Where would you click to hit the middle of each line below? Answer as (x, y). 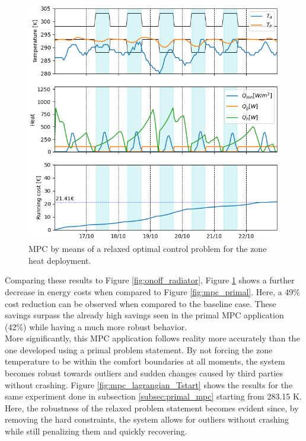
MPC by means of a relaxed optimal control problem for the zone (148, 249)
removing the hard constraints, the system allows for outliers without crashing (147, 419)
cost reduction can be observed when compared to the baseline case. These (141, 303)
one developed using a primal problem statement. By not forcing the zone (139, 349)
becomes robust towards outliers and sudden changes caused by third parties (144, 373)
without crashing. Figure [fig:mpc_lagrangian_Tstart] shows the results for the (149, 384)
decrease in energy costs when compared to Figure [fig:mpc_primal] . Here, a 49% (153, 291)
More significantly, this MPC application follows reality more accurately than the (152, 338)
